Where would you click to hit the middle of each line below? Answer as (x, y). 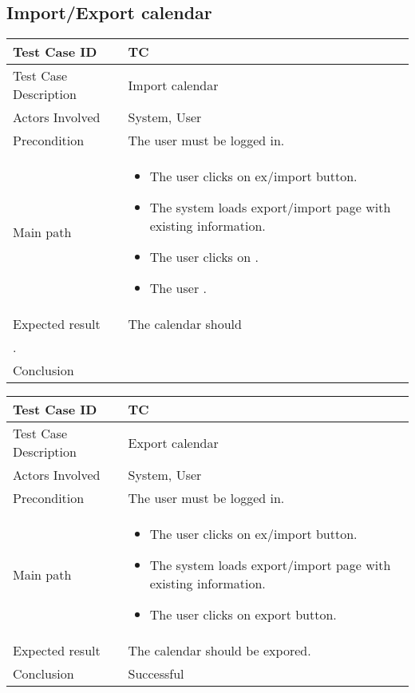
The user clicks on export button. (243, 615)
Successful (156, 674)
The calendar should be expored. (219, 651)
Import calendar (173, 85)
